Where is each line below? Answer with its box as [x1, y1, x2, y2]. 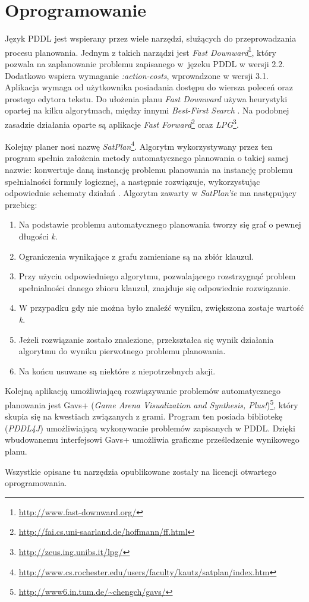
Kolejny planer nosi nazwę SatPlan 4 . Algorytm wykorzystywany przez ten [5, 138, 273, 152]
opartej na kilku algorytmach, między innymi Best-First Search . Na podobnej [5, 104, 289, 116]
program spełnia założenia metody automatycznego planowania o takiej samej [5, 152, 289, 164]
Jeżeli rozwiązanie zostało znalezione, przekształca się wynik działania [18, 333, 274, 345]
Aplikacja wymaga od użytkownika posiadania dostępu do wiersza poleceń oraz [5, 81, 293, 93]
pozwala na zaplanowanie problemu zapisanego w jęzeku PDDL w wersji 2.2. [5, 57, 285, 70]
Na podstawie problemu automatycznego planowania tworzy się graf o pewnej [18, 218, 301, 231]
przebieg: [5, 198, 37, 210]
